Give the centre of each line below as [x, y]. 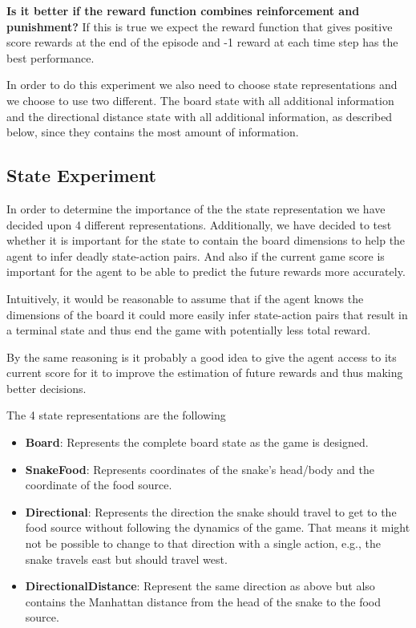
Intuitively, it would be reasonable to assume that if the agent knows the [185, 298]
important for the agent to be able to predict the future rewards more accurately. [206, 271]
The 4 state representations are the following [116, 415]
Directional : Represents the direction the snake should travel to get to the [211, 511]
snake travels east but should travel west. [126, 559]
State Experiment [81, 175]
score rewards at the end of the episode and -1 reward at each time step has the [202, 42]
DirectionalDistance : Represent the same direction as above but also [200, 586]
